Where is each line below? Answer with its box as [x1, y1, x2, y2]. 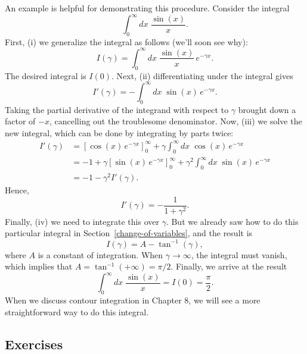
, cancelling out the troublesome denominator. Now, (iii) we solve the [49, 115, 302, 127]
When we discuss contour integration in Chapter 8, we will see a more [5, 294, 261, 306]
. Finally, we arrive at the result [170, 260, 287, 272]
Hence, [5, 184, 29, 196]
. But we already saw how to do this [166, 215, 299, 227]
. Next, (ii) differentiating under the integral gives [111, 69, 293, 82]
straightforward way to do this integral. [5, 305, 149, 318]
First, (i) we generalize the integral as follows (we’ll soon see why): [5, 35, 248, 48]
